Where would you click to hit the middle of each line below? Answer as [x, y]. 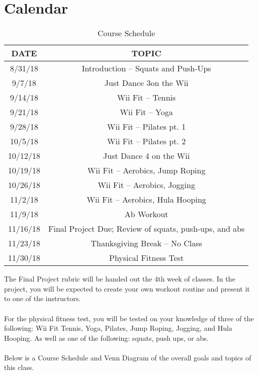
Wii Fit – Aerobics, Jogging [146, 185]
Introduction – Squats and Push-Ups [146, 68]
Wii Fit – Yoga [146, 112]
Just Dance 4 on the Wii [147, 156]
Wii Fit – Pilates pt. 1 [147, 127]
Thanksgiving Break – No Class [146, 243]
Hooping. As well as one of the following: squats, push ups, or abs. [106, 338]
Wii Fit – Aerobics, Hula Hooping [146, 200]
